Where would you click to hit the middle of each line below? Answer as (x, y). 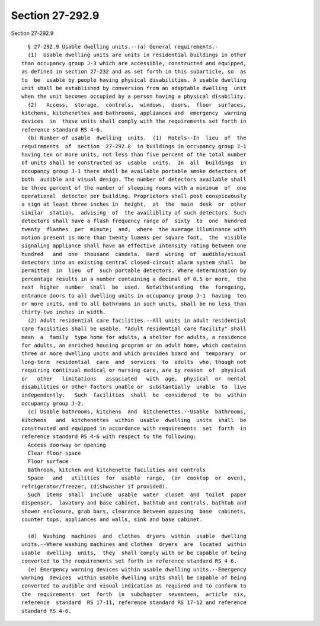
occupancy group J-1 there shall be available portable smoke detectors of (134, 171)
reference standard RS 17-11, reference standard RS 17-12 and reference (134, 603)
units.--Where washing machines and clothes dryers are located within (134, 544)
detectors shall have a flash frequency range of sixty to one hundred (134, 221)
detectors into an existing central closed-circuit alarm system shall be (134, 263)
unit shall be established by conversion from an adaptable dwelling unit (134, 88)
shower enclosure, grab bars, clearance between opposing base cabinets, (134, 511)
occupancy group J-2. (53, 403)
